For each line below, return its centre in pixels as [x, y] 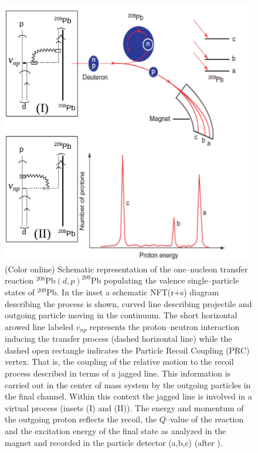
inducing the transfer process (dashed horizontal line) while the [118, 339]
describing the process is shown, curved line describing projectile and [128, 303]
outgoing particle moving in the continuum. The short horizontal [121, 315]
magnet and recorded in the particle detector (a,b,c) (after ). [114, 442]
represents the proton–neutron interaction [164, 326]
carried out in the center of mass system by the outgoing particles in [128, 384]
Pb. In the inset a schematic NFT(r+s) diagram [133, 292]
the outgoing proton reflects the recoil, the [81, 419]
